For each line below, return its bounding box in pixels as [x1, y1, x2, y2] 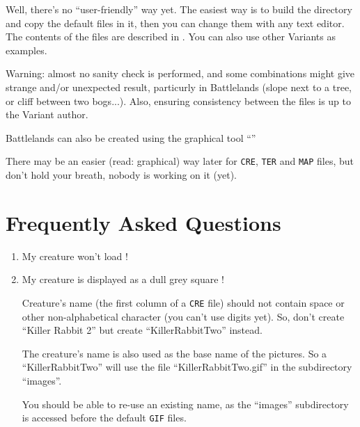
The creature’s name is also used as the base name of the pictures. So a [22, 346, 327, 360]
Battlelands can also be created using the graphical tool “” [6, 130, 256, 145]
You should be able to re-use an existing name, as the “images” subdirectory [22, 396, 349, 411]
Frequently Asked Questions [6, 208, 281, 236]
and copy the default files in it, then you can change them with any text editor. [6, 15, 345, 30]
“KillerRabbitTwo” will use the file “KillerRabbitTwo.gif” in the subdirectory [22, 360, 352, 374]
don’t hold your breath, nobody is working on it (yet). [6, 168, 237, 182]
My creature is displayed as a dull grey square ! [22, 272, 224, 287]
